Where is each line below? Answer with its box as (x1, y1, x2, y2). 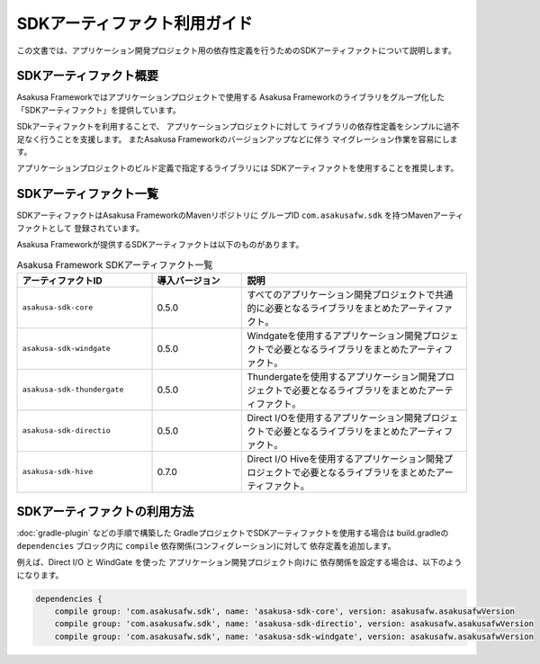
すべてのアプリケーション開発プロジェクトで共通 (247, 288, 454, 301)
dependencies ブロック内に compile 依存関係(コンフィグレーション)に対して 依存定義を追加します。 (16, 540, 396, 551)
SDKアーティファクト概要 (16, 68, 159, 84)
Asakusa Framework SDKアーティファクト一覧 (16, 258, 213, 271)
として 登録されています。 (48, 222, 144, 233)
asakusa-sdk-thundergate (22, 385, 124, 395)
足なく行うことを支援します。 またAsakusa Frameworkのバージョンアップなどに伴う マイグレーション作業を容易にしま (16, 133, 458, 144)
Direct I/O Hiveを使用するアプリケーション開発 (247, 453, 445, 465)
